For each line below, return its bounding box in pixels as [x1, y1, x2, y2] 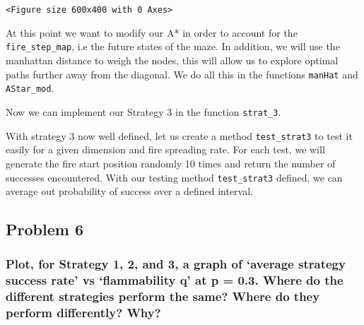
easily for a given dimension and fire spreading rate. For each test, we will [6, 142, 325, 157]
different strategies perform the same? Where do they [6, 288, 320, 305]
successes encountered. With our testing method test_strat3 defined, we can [6, 170, 343, 184]
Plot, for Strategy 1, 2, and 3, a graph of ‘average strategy [6, 255, 346, 273]
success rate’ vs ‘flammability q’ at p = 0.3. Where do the [6, 271, 344, 289]
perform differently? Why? [6, 304, 161, 321]
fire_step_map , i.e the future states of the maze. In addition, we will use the [6, 39, 340, 54]
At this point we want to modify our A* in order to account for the [6, 25, 298, 40]
